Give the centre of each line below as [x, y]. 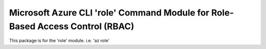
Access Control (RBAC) [86, 26]
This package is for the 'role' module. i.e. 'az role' [59, 41]
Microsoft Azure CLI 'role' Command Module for [109, 13]
